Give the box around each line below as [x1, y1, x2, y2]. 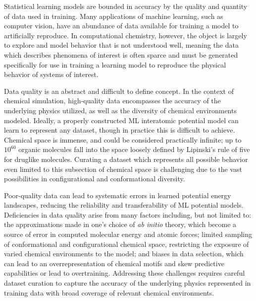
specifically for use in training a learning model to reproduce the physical [4, 59, 226, 70]
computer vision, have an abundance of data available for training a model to [4, 20, 239, 31]
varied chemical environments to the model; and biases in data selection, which [4, 248, 244, 259]
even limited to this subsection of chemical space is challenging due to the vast [4, 163, 243, 174]
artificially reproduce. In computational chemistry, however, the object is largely [4, 30, 247, 40]
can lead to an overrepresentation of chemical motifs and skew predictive [4, 258, 224, 268]
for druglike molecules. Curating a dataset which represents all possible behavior [4, 153, 248, 164]
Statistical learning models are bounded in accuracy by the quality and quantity [4, 1, 248, 11]
